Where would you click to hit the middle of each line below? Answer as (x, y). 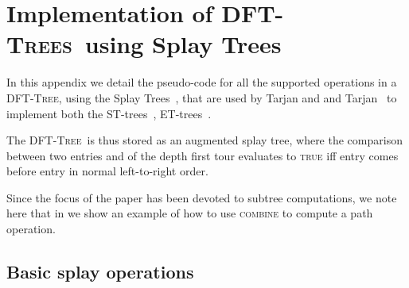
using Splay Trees (183, 44)
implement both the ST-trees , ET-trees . (109, 113)
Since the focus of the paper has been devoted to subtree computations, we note (202, 197)
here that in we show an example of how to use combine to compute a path (190, 213)
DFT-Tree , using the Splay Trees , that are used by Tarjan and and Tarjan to (202, 97)
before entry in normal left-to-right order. (107, 171)
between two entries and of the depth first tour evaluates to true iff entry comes (203, 155)
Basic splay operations (100, 272)
